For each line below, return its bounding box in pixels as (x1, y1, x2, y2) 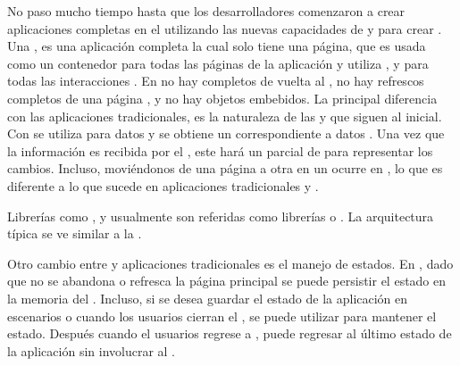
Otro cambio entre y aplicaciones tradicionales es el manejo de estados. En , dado (7, 254, 454, 272)
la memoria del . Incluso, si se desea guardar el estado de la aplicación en (7, 288, 408, 307)
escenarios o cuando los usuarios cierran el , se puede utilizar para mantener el (7, 306, 437, 325)
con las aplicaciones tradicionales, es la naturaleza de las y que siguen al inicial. (7, 106, 442, 125)
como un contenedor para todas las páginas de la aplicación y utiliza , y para (7, 54, 429, 72)
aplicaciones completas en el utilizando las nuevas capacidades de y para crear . (7, 19, 442, 37)
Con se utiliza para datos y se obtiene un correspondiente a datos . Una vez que (7, 124, 445, 143)
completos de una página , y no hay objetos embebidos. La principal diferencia (7, 88, 438, 107)
